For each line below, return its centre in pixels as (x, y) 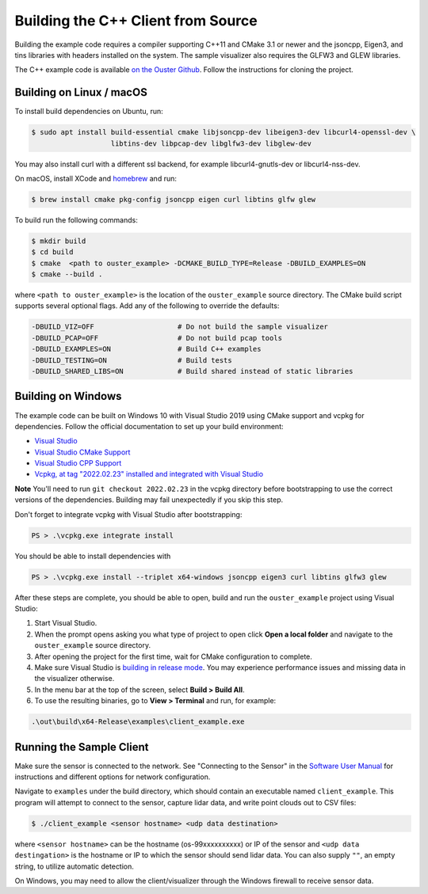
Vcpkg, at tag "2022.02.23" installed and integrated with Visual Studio (149, 474)
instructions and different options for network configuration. (113, 777)
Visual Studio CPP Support (78, 463)
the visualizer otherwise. (75, 679)
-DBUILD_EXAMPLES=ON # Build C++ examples (146, 349)
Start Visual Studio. (66, 623)
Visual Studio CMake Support (82, 452)
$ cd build (52, 252)
